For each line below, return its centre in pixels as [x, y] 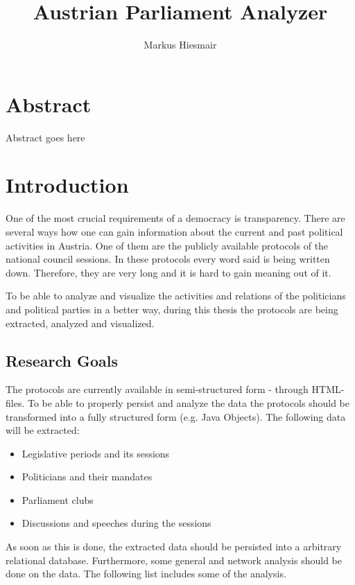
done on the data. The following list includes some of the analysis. [146, 574]
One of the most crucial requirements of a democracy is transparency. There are [175, 218]
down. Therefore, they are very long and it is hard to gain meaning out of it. [168, 272]
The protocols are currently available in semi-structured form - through [157, 389]
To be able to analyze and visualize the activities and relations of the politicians [176, 296]
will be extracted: [43, 430]
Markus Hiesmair [180, 45]
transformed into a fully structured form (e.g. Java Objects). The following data [176, 416]
